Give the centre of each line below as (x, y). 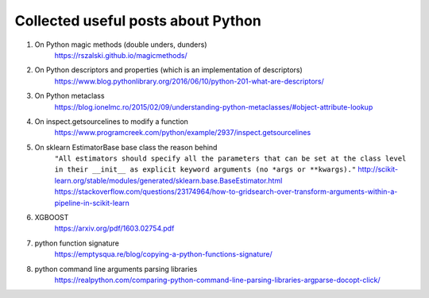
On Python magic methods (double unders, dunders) (121, 45)
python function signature (77, 243)
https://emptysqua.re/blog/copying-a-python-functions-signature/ (164, 254)
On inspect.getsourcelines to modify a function (111, 121)
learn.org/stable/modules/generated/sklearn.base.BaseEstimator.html (168, 180)
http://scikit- (378, 169)
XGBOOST (52, 218)
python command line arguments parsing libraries (116, 269)
